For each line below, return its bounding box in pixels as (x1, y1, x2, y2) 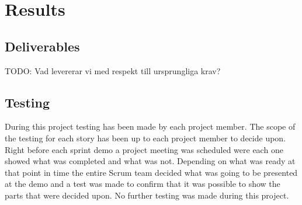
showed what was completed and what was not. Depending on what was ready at (5, 155, 296, 167)
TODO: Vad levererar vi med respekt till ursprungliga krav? (5, 64, 221, 77)
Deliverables (5, 37, 80, 55)
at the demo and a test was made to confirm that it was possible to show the (5, 178, 280, 190)
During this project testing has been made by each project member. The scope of (5, 120, 296, 133)
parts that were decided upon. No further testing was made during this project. (5, 189, 289, 201)
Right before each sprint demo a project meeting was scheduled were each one (5, 143, 283, 155)
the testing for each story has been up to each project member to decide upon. (5, 131, 286, 144)
